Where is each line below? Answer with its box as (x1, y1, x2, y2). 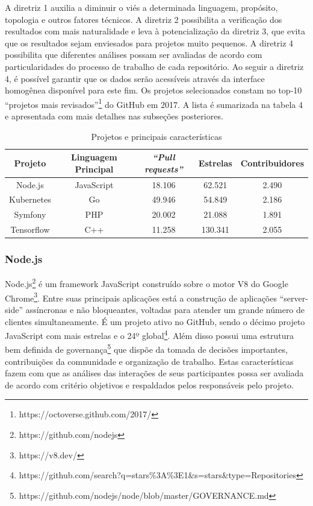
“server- (279, 291, 308, 304)
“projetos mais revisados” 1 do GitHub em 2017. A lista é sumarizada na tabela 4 (5, 96, 303, 110)
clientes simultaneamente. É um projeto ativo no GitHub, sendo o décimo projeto (5, 315, 305, 327)
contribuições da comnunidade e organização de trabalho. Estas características (5, 355, 294, 367)
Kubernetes (9, 193, 51, 206)
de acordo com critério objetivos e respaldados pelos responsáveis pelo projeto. (5, 378, 294, 391)
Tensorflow (10, 223, 50, 236)
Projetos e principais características (91, 130, 222, 142)
